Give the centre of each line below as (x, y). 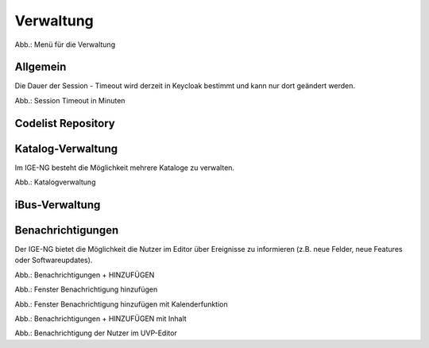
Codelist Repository (65, 123)
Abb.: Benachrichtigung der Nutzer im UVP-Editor (96, 333)
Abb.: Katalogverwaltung (55, 182)
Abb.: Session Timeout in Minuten (70, 100)
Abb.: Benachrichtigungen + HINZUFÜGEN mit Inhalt (100, 319)
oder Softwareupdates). (54, 260)
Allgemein (41, 67)
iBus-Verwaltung (58, 205)
